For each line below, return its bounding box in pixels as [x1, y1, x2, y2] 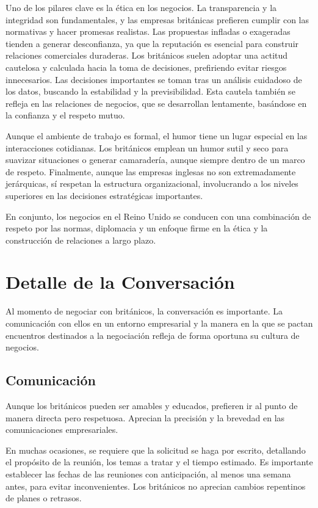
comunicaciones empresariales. [5, 423, 118, 436]
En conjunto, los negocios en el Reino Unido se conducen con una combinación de [5, 209, 311, 222]
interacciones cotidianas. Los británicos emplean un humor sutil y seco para [5, 141, 289, 154]
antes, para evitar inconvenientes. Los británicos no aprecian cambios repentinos [5, 479, 306, 492]
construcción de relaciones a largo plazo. [5, 233, 156, 246]
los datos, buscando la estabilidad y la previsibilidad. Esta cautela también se [5, 85, 295, 98]
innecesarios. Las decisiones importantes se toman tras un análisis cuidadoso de [5, 73, 302, 85]
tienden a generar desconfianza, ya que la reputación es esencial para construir [5, 37, 299, 49]
